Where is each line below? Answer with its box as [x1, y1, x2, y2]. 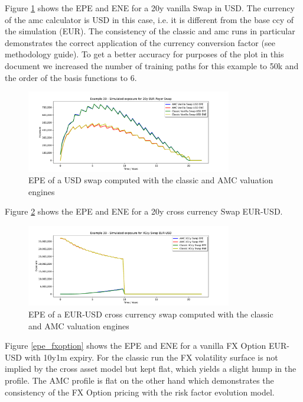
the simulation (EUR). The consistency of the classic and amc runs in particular [5, 25, 295, 37]
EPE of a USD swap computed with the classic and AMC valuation [28, 174, 273, 186]
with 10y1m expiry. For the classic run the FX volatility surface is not [24, 351, 278, 363]
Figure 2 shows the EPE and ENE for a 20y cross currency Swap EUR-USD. [5, 205, 283, 218]
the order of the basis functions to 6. [5, 71, 137, 83]
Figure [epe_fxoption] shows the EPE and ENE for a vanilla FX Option [5, 339, 266, 352]
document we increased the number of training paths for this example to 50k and [5, 59, 299, 72]
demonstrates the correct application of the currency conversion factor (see [5, 36, 275, 48]
